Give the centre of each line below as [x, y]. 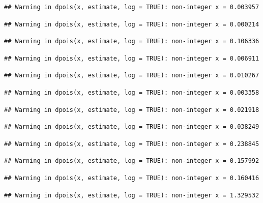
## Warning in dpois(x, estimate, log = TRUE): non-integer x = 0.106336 [132, 41]
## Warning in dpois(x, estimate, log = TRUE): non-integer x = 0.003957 [132, 7]
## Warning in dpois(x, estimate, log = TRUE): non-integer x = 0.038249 [132, 127]
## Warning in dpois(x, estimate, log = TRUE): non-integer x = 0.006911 [132, 58]
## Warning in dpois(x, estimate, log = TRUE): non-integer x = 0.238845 [132, 144]
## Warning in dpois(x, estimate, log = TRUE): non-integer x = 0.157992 [132, 161]
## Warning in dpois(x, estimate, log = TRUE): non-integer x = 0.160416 [132, 178]
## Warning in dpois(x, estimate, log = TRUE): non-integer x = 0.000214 [132, 24]
